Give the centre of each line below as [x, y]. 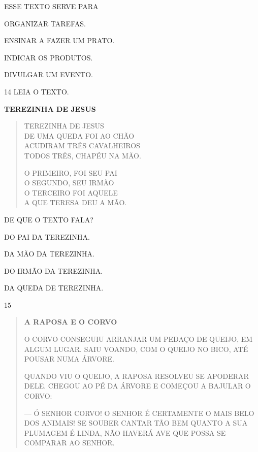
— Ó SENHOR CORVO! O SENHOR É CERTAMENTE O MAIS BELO [139, 413]
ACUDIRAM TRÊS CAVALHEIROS [82, 146]
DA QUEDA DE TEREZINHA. [54, 288]
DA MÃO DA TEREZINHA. [49, 254]
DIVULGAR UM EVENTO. [49, 74]
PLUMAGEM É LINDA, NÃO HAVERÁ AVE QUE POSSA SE [125, 432]
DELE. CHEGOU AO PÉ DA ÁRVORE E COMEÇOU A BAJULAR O [137, 386]
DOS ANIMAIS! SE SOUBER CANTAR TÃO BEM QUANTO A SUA [136, 423]
